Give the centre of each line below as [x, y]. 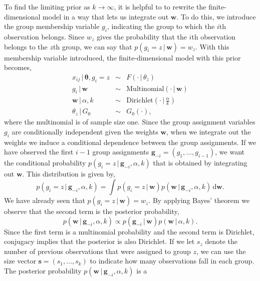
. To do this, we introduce [216, 16]
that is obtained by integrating [200, 163]
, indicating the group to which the [161, 26]
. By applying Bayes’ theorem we [199, 200]
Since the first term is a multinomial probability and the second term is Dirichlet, [129, 231]
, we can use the [221, 251]
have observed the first [39, 152]
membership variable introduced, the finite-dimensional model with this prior [122, 57]
